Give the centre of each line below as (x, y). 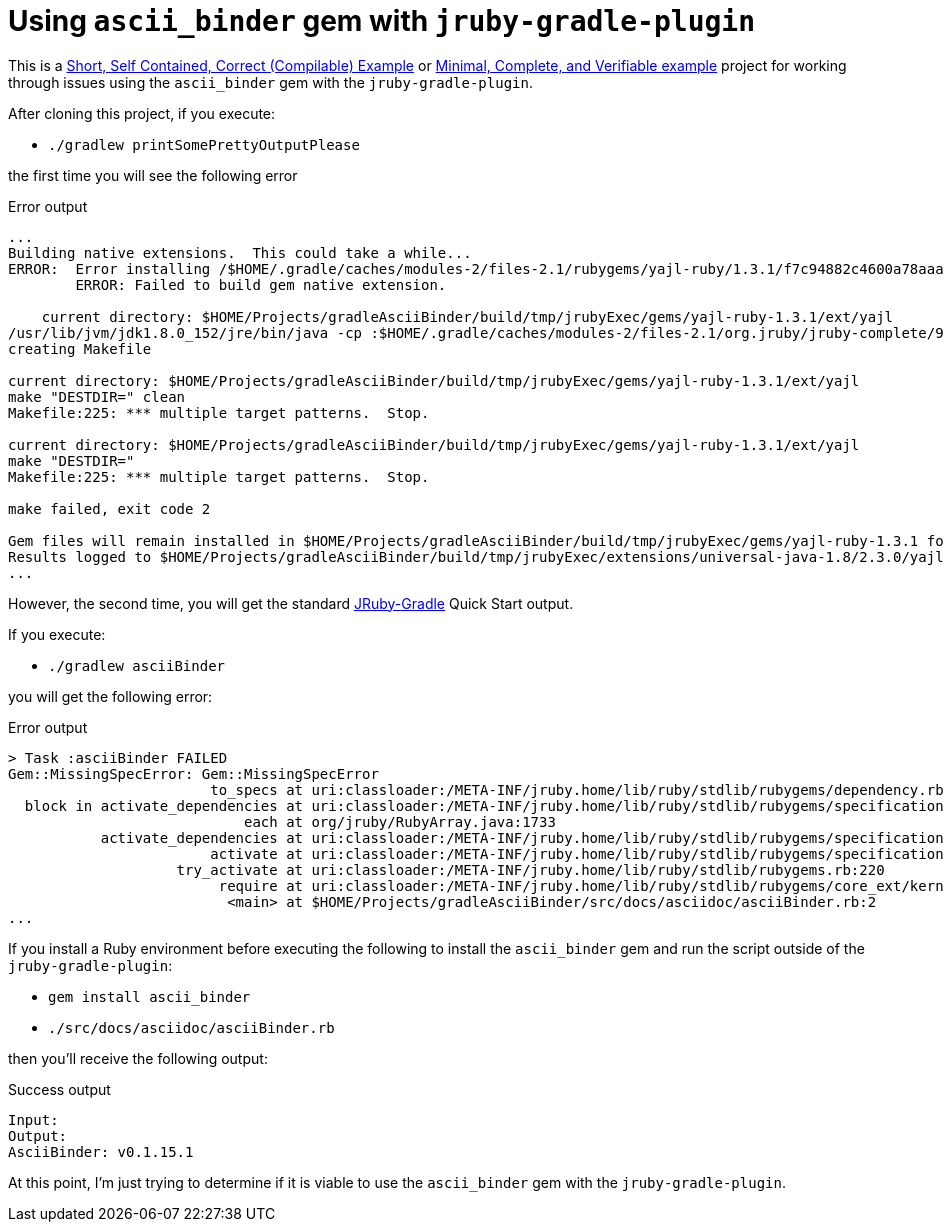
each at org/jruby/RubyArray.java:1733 (400, 821)
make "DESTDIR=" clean (97, 396)
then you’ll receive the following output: (138, 1058)
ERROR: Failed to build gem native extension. (261, 284)
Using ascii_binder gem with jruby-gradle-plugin (382, 21)
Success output (59, 1089)
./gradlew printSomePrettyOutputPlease (204, 144)
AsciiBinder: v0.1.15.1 (101, 1151)
